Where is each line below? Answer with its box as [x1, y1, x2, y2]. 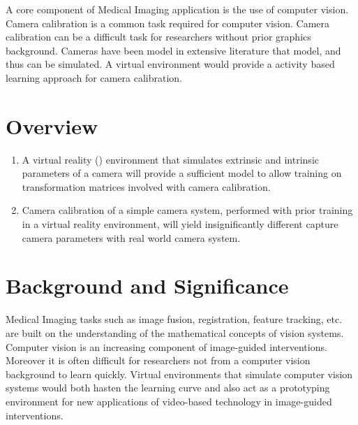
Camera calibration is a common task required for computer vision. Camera [6, 15, 330, 30]
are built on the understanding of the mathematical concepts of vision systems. [6, 325, 344, 340]
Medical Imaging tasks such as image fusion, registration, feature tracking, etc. [6, 312, 343, 326]
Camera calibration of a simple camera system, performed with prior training [22, 203, 353, 217]
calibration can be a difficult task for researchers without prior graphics [6, 29, 311, 44]
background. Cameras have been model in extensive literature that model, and [6, 43, 341, 57]
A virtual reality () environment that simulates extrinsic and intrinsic [22, 152, 319, 166]
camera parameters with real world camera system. [22, 230, 241, 245]
